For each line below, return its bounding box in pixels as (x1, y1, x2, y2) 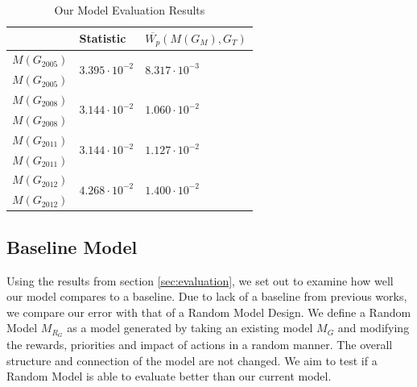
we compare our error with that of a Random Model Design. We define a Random (6, 303, 411, 320)
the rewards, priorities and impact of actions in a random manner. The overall (6, 336, 393, 353)
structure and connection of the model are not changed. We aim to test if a (6, 352, 378, 368)
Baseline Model (6, 234, 138, 259)
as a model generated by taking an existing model (67, 319, 313, 336)
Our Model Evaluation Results (54, 2, 205, 18)
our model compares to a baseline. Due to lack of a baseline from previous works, (6, 288, 407, 305)
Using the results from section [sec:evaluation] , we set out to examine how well (6, 272, 394, 289)
